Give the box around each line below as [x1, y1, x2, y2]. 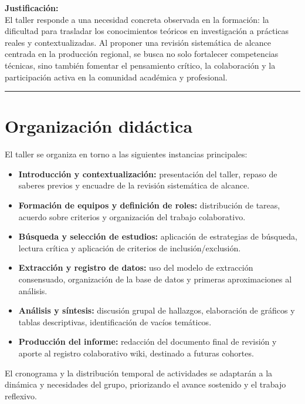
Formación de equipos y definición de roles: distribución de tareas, [18, 199, 280, 211]
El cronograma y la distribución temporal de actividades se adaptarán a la [5, 366, 273, 379]
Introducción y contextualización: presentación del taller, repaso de [18, 167, 277, 180]
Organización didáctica [5, 114, 193, 138]
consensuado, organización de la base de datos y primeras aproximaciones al [18, 273, 292, 285]
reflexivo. [5, 389, 37, 402]
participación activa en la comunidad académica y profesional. [5, 70, 228, 83]
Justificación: [5, 2, 59, 14]
